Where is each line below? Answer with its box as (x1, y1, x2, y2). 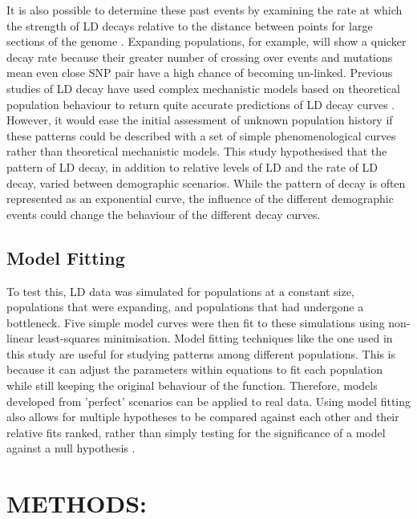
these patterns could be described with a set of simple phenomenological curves (6, 127, 396, 144)
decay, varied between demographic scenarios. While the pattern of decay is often (6, 174, 406, 191)
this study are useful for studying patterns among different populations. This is (6, 345, 395, 362)
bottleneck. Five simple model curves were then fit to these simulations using (6, 314, 385, 330)
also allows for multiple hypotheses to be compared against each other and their (6, 408, 399, 425)
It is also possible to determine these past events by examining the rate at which (6, 2, 403, 18)
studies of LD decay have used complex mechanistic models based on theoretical (6, 79, 400, 96)
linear (6, 330, 34, 347)
